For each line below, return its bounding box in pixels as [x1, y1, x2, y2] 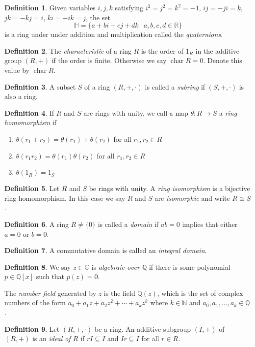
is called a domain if [98, 219, 159, 229]
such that [36, 271, 65, 282]
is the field [103, 287, 135, 298]
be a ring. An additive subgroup [94, 323, 191, 334]
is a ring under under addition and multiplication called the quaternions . [4, 29, 223, 39]
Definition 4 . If [4, 107, 54, 118]
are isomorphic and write [154, 192, 230, 203]
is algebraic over [91, 261, 140, 272]
